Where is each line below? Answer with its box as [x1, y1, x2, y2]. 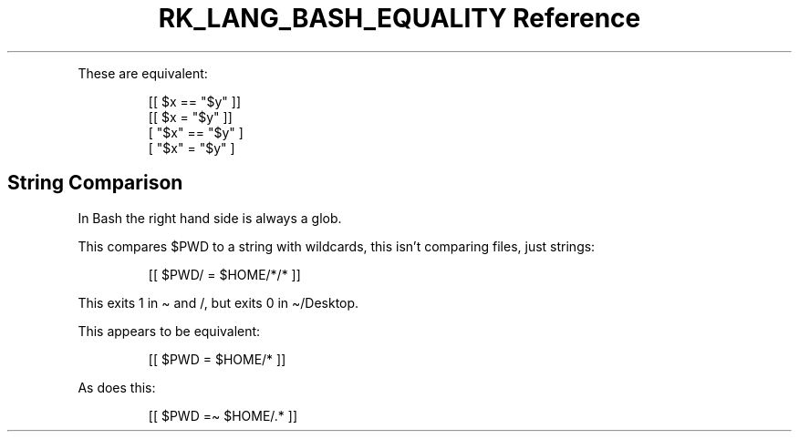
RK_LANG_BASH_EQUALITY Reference [158, 3, 641, 34]
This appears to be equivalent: [78, 322, 261, 339]
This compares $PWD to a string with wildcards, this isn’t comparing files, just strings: [78, 238, 596, 254]
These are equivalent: [78, 65, 208, 81]
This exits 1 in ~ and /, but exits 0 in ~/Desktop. [78, 294, 359, 311]
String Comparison [7, 171, 183, 195]
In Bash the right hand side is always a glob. [78, 209, 342, 226]
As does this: [78, 379, 156, 395]
